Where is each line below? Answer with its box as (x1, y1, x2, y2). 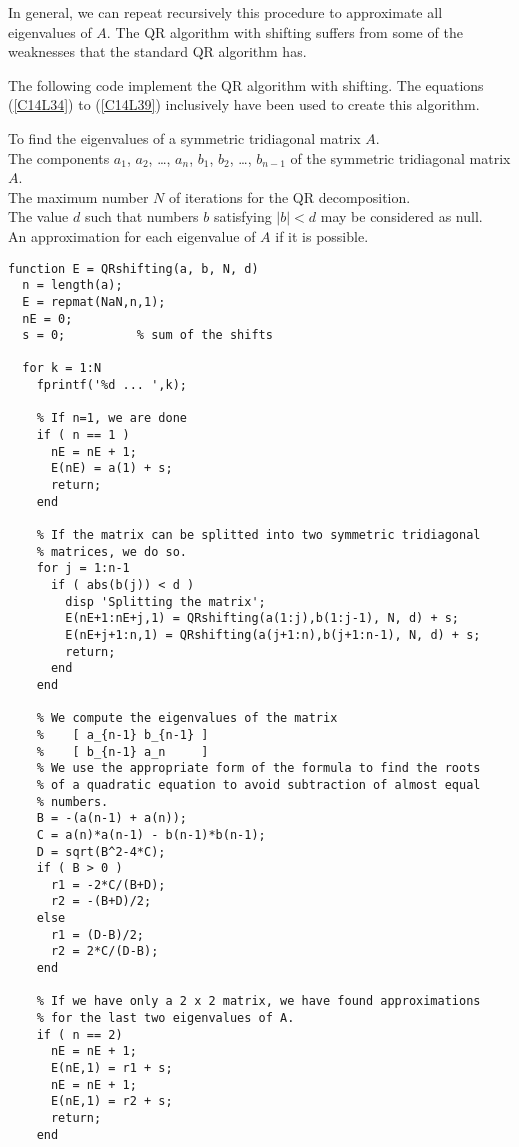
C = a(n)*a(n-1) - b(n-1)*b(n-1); (36, 827, 266, 842)
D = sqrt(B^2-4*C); (36, 844, 166, 859)
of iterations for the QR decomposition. (169, 186, 411, 207)
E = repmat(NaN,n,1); (22, 294, 166, 309)
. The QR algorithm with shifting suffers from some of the (106, 21, 463, 42)
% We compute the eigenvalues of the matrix (36, 711, 338, 726)
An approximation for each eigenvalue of (8, 225, 256, 246)
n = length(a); (22, 278, 123, 293)
